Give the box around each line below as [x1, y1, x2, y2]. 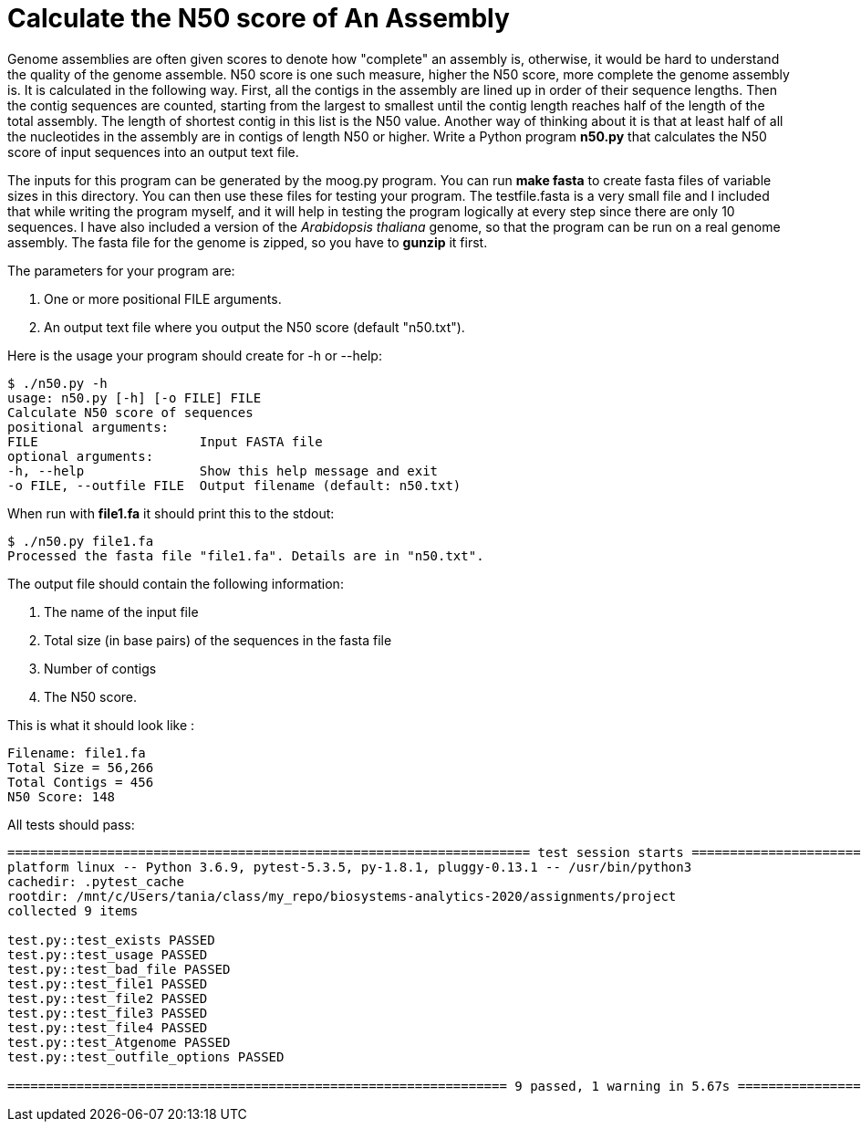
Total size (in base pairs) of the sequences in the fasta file [44, 632, 392, 648]
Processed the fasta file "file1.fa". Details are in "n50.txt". [7, 548, 484, 563]
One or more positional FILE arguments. [44, 290, 282, 307]
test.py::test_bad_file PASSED [7, 961, 231, 977]
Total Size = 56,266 [7, 759, 154, 775]
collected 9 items [7, 903, 139, 918]
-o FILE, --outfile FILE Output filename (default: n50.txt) [7, 477, 462, 493]
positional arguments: [7, 419, 170, 434]
